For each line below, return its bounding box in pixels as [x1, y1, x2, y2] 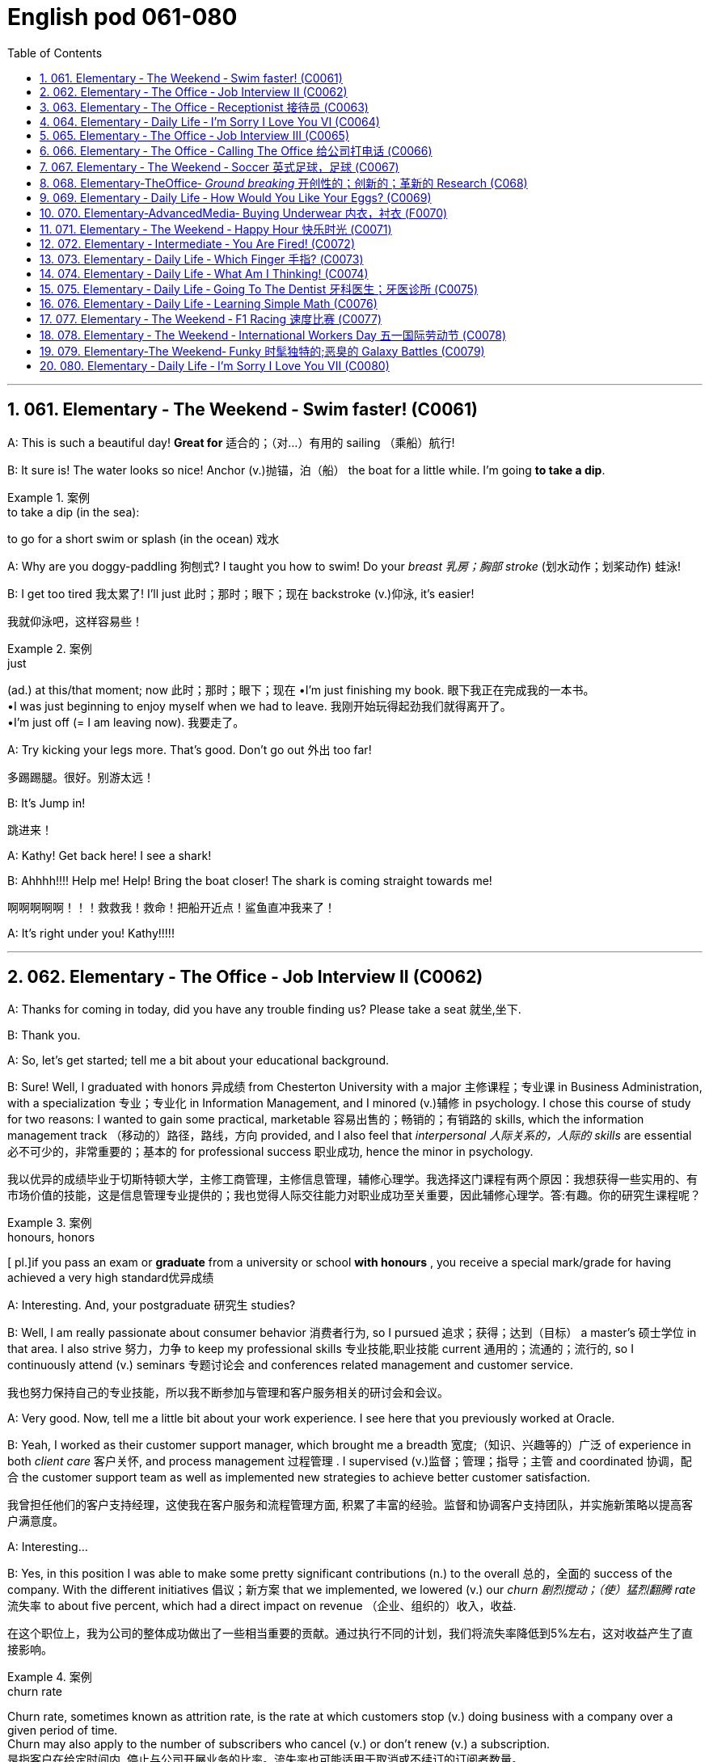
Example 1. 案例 [7, 490, 90, 504]
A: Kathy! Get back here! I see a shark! [7, 848, 212, 862]
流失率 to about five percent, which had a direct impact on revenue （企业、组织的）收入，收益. [7, 1599, 517, 1613]
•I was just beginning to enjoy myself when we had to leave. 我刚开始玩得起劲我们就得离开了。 [7, 698, 512, 713]
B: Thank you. [7, 1028, 81, 1043]
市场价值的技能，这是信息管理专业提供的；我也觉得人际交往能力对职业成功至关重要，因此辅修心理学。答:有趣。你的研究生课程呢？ [7, 1188, 702, 1203]
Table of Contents [7, 45, 103, 60]
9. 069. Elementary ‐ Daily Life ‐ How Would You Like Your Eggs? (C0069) [40, 190, 432, 204]
